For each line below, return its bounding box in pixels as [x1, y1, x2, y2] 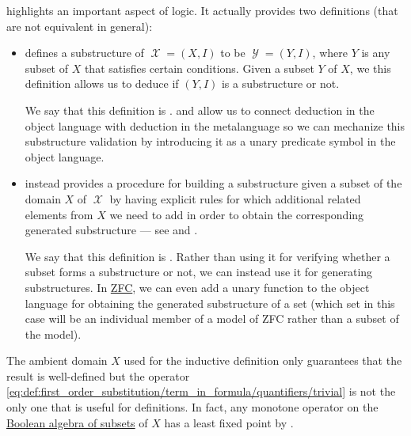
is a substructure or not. [221, 75, 340, 92]
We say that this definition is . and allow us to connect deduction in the [25, 101, 375, 118]
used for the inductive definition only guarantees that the [124, 352, 402, 369]
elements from [25, 206, 93, 222]
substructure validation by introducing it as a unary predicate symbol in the [25, 133, 396, 150]
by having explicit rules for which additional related [109, 190, 361, 207]
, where [312, 44, 348, 61]
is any [361, 44, 390, 61]
